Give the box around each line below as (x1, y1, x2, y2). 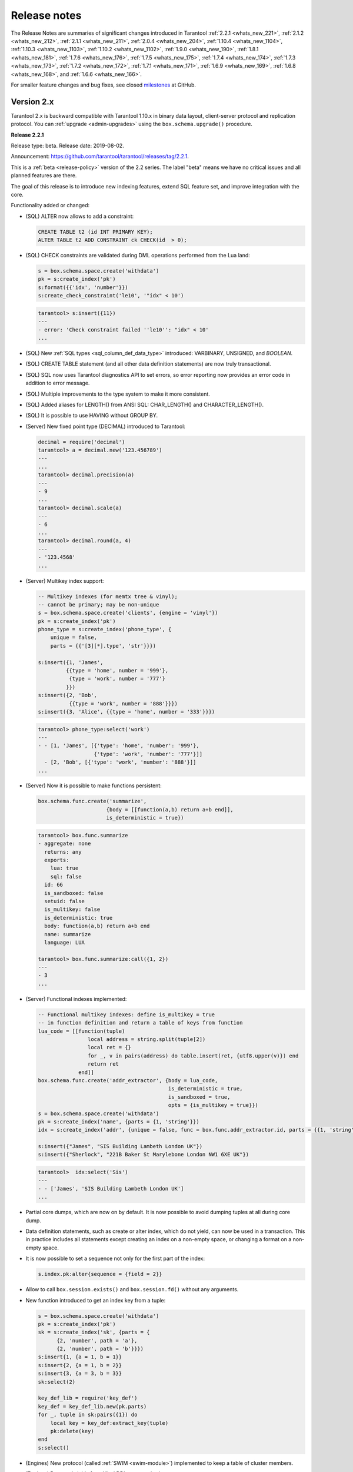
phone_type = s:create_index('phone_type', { (38, 626, 172, 633)
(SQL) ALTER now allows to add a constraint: (25, 213, 134, 220)
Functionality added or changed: (11, 202, 90, 209)
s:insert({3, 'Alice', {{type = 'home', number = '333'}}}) (38, 708, 215, 715)
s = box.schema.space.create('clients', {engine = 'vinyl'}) (38, 609, 218, 616)
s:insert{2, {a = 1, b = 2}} (38, 1362, 122, 1368)
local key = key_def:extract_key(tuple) (50, 1420, 169, 1426)
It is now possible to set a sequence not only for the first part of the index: (25, 1255, 205, 1262)
